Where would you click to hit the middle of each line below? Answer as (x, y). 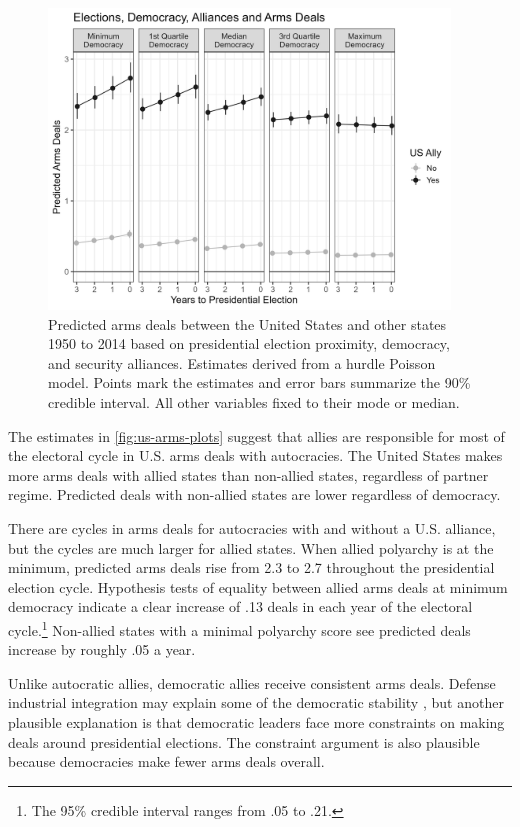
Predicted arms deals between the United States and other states (247, 323)
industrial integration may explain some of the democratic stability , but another (256, 702)
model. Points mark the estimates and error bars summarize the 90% (259, 382)
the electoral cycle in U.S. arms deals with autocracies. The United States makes (255, 455)
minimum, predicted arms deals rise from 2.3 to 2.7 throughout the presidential (251, 567)
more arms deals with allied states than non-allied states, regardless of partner (248, 474)
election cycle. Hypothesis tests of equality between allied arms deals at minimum (258, 586)
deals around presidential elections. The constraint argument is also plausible (244, 741)
